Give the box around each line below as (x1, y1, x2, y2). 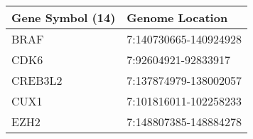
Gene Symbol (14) (11, 9, 116, 26)
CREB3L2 (11, 72, 63, 88)
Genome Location (126, 9, 228, 26)
